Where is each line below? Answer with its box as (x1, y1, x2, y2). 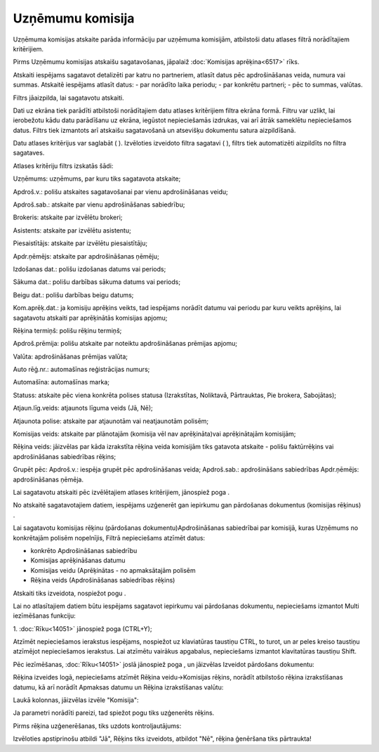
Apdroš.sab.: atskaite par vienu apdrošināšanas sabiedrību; (13, 200, 185, 209)
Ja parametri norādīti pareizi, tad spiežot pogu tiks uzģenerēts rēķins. (13, 708, 215, 717)
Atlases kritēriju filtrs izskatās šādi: (13, 162, 114, 170)
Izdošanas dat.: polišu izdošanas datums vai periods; (13, 264, 166, 273)
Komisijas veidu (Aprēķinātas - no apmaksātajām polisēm (30, 566, 196, 574)
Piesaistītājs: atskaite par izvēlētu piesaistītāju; (13, 239, 147, 247)
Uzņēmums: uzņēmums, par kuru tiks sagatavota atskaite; (13, 174, 181, 183)
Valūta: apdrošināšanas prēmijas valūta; (13, 352, 128, 361)
